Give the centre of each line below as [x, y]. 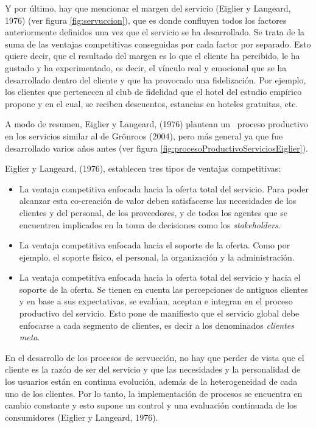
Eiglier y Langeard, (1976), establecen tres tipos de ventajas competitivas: [143, 168]
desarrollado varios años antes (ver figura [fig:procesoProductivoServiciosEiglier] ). [156, 148]
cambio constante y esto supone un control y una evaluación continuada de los [151, 405]
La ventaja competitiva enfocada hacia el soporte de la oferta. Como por [155, 245]
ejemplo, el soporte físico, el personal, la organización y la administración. [157, 257]
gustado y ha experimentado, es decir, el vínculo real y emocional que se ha [146, 67]
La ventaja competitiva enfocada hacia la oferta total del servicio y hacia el [160, 277]
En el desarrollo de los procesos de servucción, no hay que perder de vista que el [155, 357]
